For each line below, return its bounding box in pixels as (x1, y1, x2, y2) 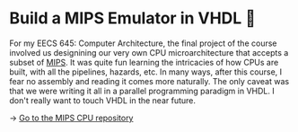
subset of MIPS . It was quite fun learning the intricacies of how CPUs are (9, 57, 279, 67)
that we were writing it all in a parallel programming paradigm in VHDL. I (9, 85, 276, 96)
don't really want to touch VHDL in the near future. (9, 94, 196, 106)
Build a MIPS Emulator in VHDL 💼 (9, 8, 256, 29)
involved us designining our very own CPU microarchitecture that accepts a (9, 47, 289, 57)
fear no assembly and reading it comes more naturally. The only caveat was (9, 75, 290, 86)
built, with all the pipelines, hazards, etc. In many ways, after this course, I (9, 66, 283, 77)
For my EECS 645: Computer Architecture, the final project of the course (9, 38, 277, 48)
